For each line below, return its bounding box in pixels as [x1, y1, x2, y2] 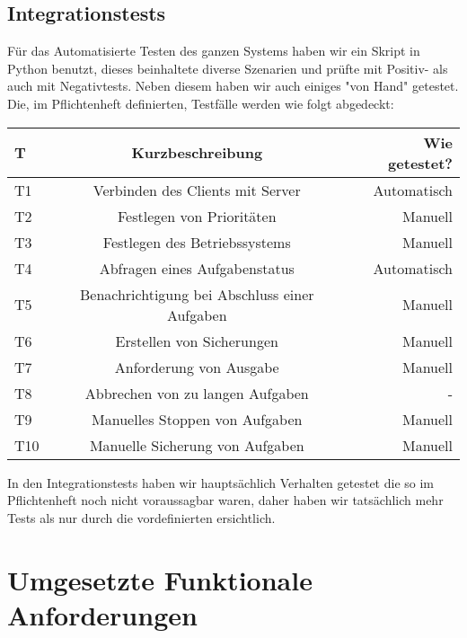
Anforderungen [7, 596, 198, 633]
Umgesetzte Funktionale [7, 561, 313, 598]
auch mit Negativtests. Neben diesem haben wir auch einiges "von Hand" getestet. [7, 76, 459, 95]
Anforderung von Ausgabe [114, 356, 279, 377]
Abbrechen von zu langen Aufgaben [84, 382, 309, 403]
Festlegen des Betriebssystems [102, 231, 291, 253]
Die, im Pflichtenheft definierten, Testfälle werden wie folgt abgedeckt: [7, 93, 394, 112]
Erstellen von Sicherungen [115, 330, 278, 351]
